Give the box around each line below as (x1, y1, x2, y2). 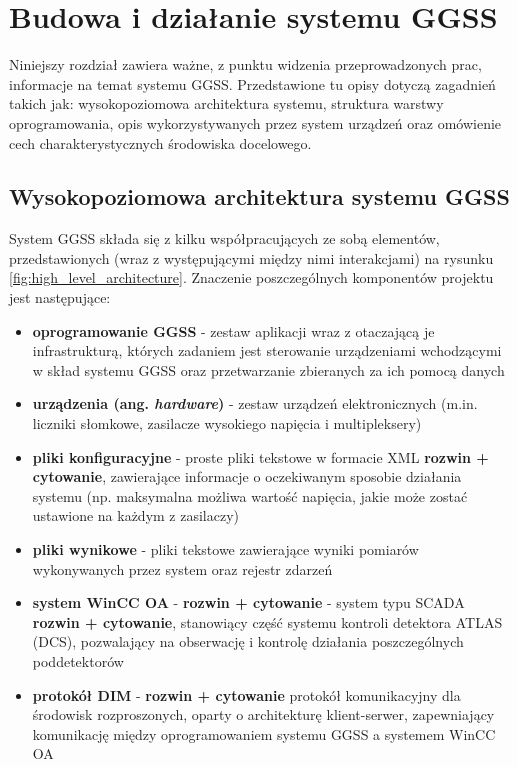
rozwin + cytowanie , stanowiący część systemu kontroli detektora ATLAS (32, 611, 503, 632)
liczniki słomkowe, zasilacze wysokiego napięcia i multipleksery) (32, 413, 422, 434)
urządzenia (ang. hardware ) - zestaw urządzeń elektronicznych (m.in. (32, 393, 478, 414)
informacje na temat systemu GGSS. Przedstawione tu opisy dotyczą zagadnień (9, 73, 496, 94)
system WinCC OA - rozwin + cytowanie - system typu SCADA (32, 592, 465, 613)
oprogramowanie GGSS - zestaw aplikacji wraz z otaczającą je (32, 320, 435, 341)
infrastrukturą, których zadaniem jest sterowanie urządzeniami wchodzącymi (32, 340, 502, 361)
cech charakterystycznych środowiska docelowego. (9, 132, 312, 153)
